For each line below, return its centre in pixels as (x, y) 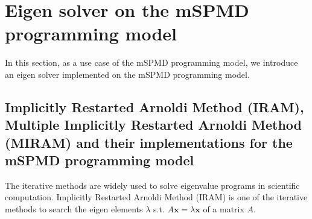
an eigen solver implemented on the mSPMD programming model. (127, 74)
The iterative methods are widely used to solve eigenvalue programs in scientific (152, 185)
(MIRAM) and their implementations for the (149, 142)
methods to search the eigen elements (74, 209)
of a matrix (224, 209)
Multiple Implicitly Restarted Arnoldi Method (154, 125)
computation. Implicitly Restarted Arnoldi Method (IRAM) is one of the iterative (156, 197)
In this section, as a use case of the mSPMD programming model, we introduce (151, 62)
